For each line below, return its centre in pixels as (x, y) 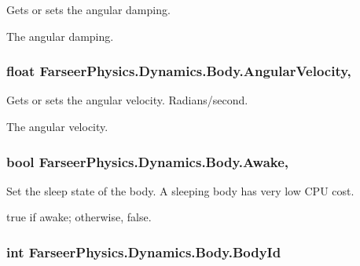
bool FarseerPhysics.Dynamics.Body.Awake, (148, 161)
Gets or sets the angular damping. (88, 9)
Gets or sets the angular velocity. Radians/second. (127, 100)
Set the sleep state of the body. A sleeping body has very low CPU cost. (180, 190)
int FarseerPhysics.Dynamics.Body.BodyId (144, 251)
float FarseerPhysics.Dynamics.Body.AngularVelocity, (179, 71)
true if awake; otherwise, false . (79, 217)
